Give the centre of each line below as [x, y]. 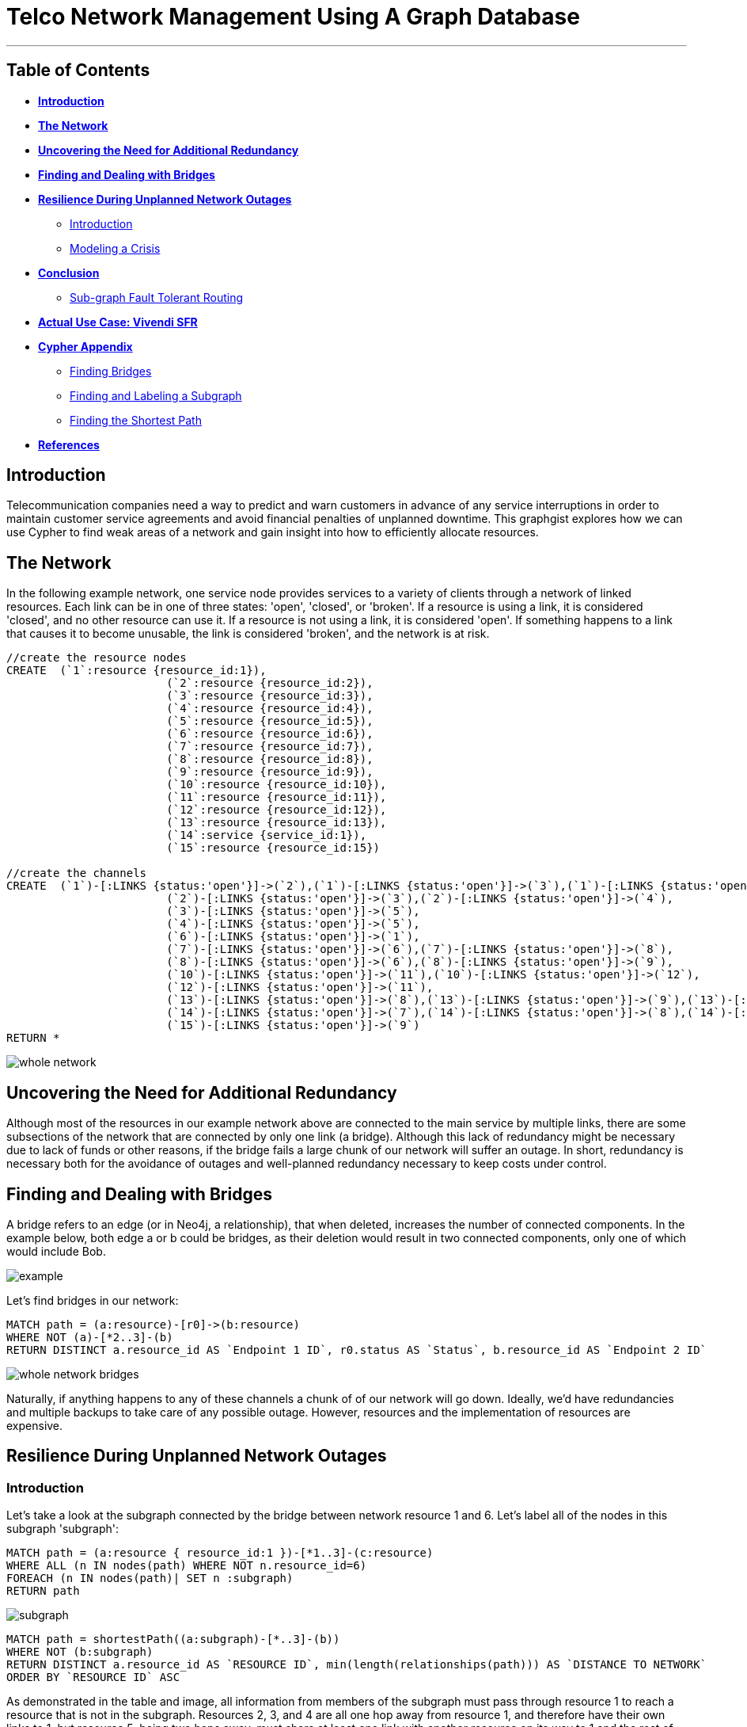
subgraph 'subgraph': [63, 1529]
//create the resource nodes [97, 658]
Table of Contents [78, 71]
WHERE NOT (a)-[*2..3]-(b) [90, 1337]
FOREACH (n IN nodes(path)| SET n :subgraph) [150, 1578]
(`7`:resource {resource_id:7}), [270, 747]
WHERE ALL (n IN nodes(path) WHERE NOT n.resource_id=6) [187, 1566]
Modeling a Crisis [115, 248]
